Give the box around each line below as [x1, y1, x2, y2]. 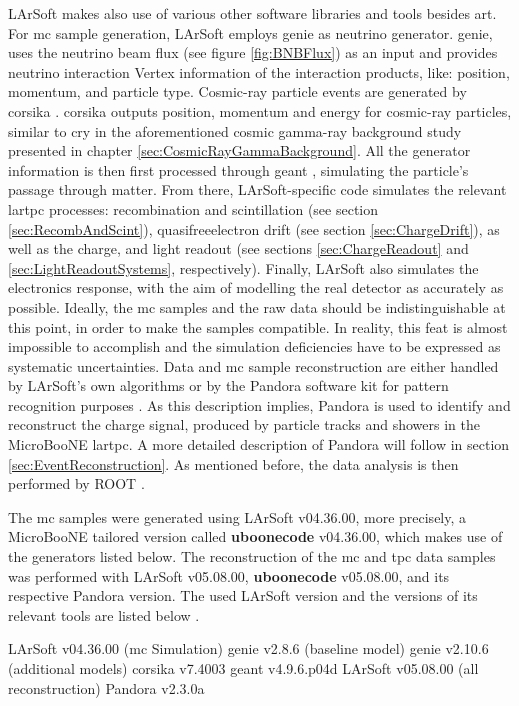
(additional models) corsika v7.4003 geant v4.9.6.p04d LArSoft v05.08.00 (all [8, 658, 479, 678]
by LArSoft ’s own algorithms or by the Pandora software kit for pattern [8, 375, 449, 396]
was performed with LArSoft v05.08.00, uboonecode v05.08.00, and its [8, 565, 450, 586]
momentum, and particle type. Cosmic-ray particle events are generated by [8, 81, 467, 102]
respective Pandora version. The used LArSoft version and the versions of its [8, 585, 478, 606]
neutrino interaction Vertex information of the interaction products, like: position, [8, 61, 510, 82]
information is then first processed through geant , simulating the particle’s [8, 159, 469, 180]
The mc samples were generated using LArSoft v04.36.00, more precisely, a [8, 506, 467, 527]
